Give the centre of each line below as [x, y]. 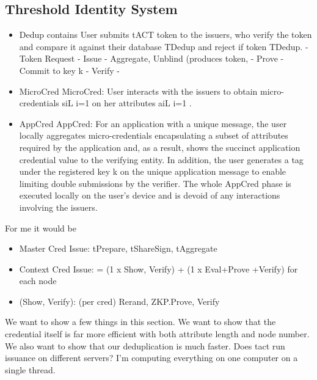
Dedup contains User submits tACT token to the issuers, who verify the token [166, 35]
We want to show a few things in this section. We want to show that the [140, 322]
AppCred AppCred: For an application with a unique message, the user [153, 123]
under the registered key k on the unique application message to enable [153, 171]
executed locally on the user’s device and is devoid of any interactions [150, 195]
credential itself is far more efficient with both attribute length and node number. [157, 334]
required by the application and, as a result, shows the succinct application [160, 147]
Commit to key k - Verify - [69, 70]
